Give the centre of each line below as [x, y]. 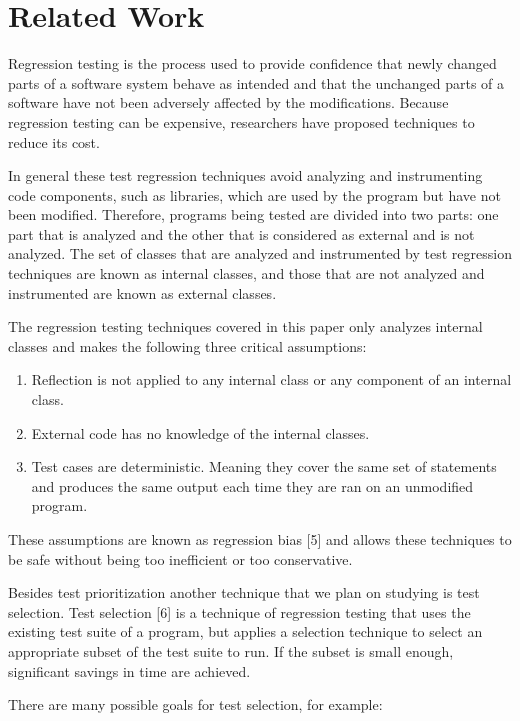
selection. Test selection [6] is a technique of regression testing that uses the [239, 611]
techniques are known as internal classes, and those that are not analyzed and [246, 273]
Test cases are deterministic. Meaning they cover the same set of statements [264, 466]
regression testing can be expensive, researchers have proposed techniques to [241, 121]
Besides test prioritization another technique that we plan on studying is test [244, 592]
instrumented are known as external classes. [142, 292]
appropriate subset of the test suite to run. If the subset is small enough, [231, 650]
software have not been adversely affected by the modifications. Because [228, 102]
